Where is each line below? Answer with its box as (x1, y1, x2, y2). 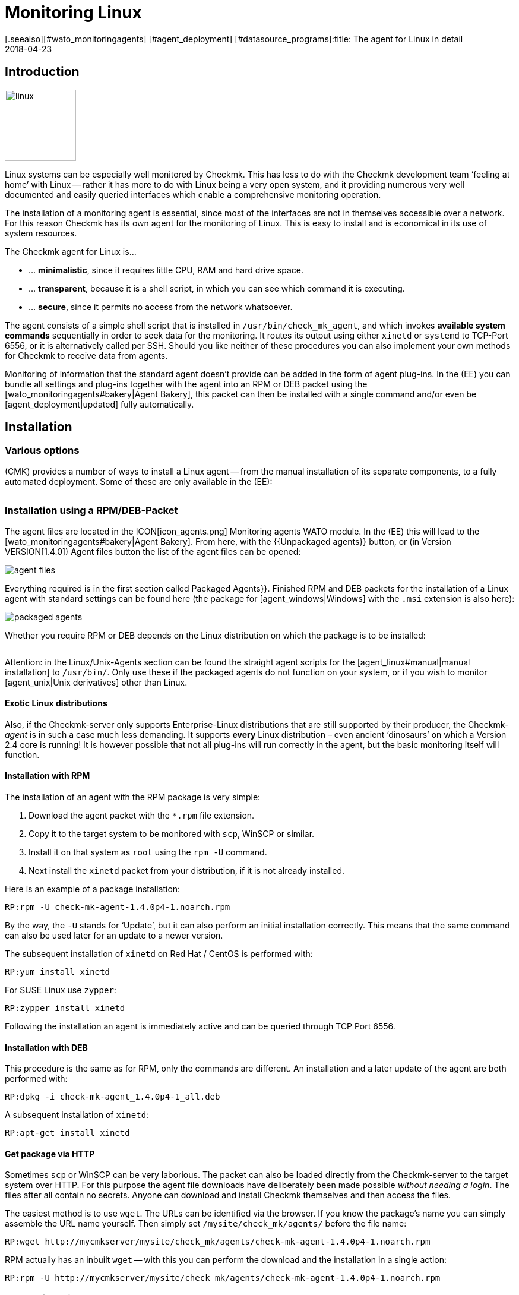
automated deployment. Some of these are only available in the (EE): (5, 476, 273, 487)
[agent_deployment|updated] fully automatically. (5, 399, 194, 409)
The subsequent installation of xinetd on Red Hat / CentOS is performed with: (5, 949, 313, 959)
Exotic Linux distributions (5, 698, 107, 709)
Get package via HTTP (5, 1148, 95, 1159)
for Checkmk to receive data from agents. (5, 350, 168, 361)
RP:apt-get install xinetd (5, 1128, 130, 1138)
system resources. (5, 228, 77, 238)
